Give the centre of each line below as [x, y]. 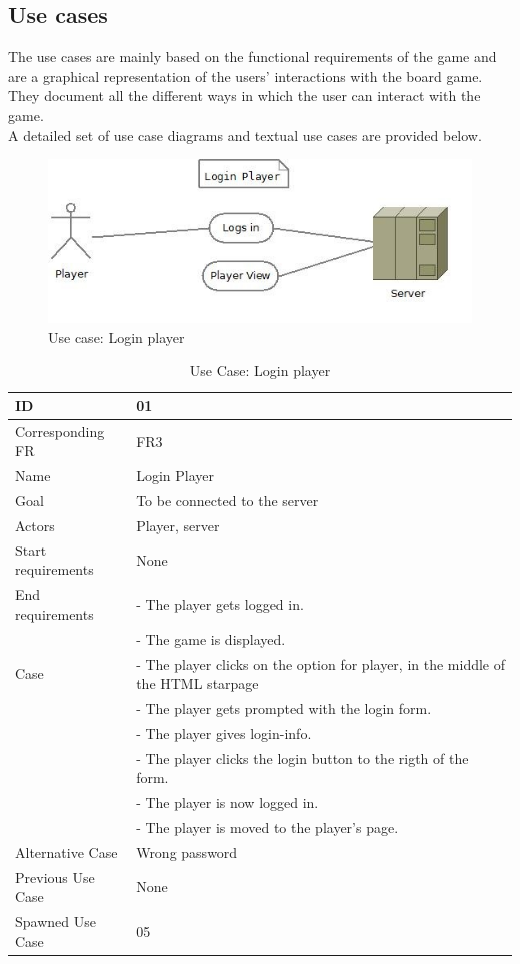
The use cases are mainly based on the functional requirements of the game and [252, 56]
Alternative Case [66, 851]
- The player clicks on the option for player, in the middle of [321, 663]
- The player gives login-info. [224, 732]
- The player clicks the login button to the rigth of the [302, 757]
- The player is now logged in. [227, 802]
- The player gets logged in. [220, 604]
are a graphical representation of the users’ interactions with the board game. [245, 75]
